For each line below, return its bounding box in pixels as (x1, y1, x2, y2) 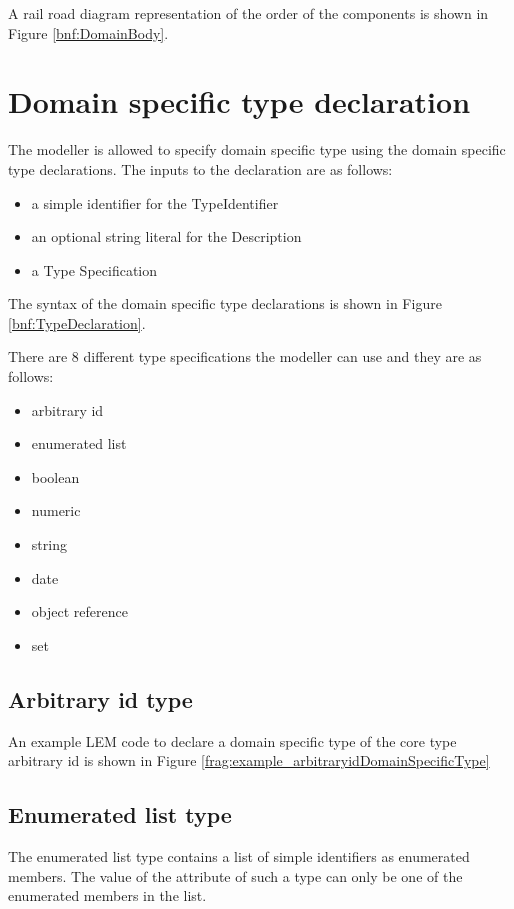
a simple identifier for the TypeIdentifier (31, 192, 279, 213)
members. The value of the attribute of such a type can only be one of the (8, 865, 463, 886)
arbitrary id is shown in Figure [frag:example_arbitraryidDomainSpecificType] (8, 750, 490, 771)
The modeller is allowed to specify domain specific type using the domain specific (8, 139, 506, 160)
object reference (31, 601, 128, 622)
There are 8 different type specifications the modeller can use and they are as (8, 346, 482, 367)
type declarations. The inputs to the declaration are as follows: (8, 158, 393, 179)
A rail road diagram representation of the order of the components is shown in (8, 3, 489, 23)
